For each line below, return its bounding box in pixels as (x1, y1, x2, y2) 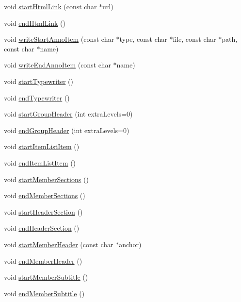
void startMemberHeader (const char (4, 239, 113, 249)
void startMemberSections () (4, 174, 89, 184)
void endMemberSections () (4, 190, 85, 201)
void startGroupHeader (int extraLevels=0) (4, 109, 133, 119)
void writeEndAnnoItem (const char (4, 60, 111, 70)
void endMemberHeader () (4, 255, 82, 266)
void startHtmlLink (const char (4, 1, 97, 11)
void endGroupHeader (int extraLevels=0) (4, 125, 129, 135)
